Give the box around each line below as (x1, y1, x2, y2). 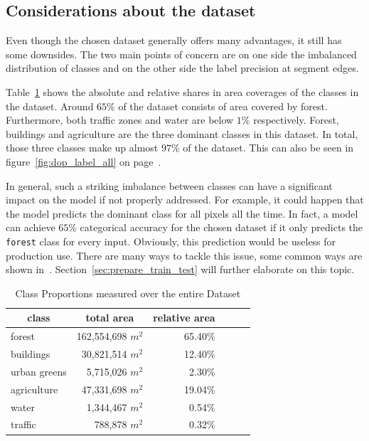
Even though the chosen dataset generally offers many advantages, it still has (6, 33, 342, 48)
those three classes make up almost (6, 140, 159, 155)
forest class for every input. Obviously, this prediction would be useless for (6, 233, 336, 248)
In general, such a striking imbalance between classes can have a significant (6, 178, 333, 193)
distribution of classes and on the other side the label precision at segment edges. (6, 60, 359, 75)
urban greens (11, 363, 67, 378)
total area (85, 310, 134, 325)
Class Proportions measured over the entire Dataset (15, 285, 241, 300)
